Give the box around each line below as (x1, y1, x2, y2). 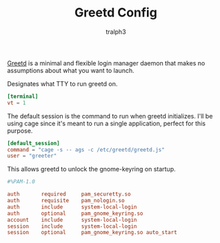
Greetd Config (74, 5, 157, 21)
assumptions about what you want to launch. (7, 66, 134, 74)
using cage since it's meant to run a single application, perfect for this (7, 119, 206, 127)
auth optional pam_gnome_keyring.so (7, 210, 143, 217)
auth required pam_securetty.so (7, 191, 131, 198)
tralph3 (106, 28, 126, 36)
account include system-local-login (7, 216, 137, 223)
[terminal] (7, 93, 39, 100)
